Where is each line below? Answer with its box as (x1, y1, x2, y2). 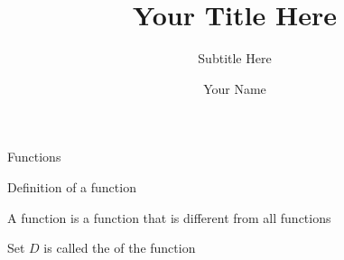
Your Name (203, 79, 266, 97)
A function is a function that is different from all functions (7, 208, 331, 227)
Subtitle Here (198, 49, 272, 68)
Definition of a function (7, 177, 136, 196)
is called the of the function (43, 238, 196, 257)
